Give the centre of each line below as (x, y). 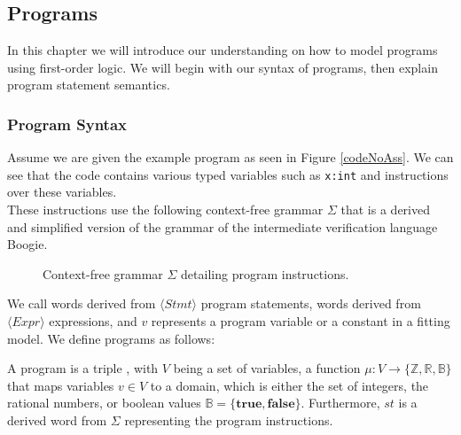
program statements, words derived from (311, 303)
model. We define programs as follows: (111, 338)
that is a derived (385, 210)
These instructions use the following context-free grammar (165, 210)
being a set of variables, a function (267, 368)
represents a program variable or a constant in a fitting (301, 321)
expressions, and (93, 321)
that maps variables (61, 385)
